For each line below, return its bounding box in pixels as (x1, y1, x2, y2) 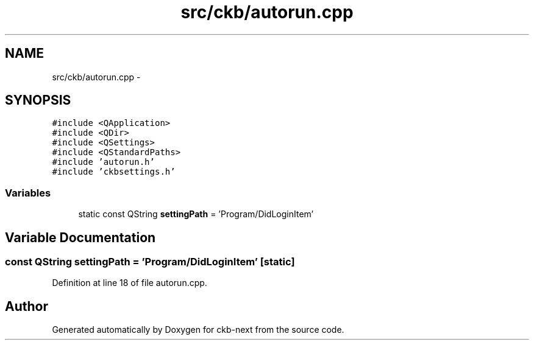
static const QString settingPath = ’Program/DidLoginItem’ (78, 209, 314, 220)
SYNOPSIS (5, 92, 71, 108)
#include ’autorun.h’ (52, 157, 155, 167)
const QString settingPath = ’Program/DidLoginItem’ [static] (5, 256, 295, 268)
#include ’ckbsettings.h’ (52, 167, 176, 177)
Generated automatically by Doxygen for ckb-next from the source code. (52, 324, 344, 335)
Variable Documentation (5, 229, 156, 245)
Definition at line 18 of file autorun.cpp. (52, 277, 207, 288)
